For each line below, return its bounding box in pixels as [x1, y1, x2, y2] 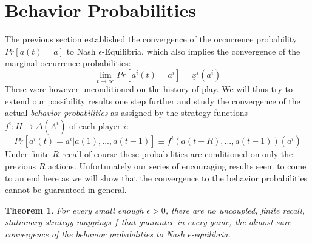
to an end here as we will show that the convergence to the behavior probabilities [5, 171, 308, 184]
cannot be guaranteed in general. [5, 183, 127, 196]
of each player [69, 119, 121, 132]
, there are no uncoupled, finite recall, [165, 203, 305, 216]
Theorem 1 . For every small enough [5, 203, 144, 216]
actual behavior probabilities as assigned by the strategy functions [5, 106, 248, 119]
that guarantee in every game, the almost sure [121, 215, 291, 228]
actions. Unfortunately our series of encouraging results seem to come [48, 160, 307, 172]
